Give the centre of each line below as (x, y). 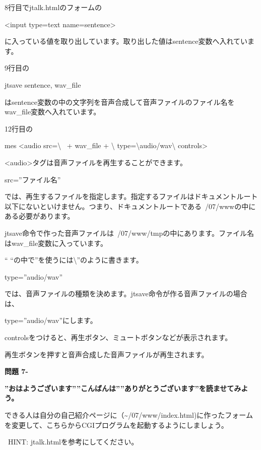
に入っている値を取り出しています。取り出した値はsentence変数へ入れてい (126, 41)
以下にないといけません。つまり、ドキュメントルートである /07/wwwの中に (130, 206)
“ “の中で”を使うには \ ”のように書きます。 (74, 260)
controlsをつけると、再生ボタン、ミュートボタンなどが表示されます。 (118, 337)
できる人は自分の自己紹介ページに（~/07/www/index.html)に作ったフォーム (129, 415)
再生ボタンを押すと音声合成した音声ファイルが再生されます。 (107, 354)
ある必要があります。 (40, 216)
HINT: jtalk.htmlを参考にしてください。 (73, 442)
